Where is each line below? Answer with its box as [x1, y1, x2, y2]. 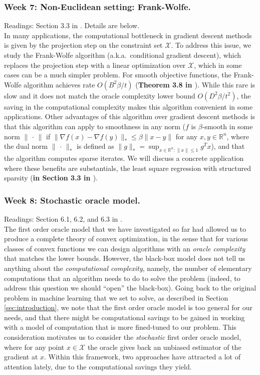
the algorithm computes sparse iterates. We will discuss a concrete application [4, 152, 244, 163]
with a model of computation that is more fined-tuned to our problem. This [4, 322, 236, 332]
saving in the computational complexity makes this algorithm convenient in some [4, 101, 253, 112]
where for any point [4, 341, 65, 352]
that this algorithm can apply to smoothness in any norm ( [4, 121, 186, 131]
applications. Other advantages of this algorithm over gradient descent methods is [4, 111, 255, 122]
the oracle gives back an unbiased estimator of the [87, 341, 241, 352]
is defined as [76, 141, 114, 151]
